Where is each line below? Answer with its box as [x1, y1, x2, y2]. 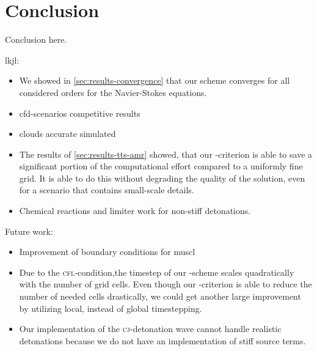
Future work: [5, 224, 53, 237]
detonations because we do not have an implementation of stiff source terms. [19, 334, 306, 347]
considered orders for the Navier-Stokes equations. [19, 86, 207, 98]
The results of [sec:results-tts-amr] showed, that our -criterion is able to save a [19, 147, 313, 160]
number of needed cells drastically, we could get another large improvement [19, 290, 301, 303]
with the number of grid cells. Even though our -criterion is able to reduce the [19, 278, 312, 290]
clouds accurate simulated [19, 127, 116, 140]
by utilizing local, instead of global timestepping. [19, 301, 202, 314]
